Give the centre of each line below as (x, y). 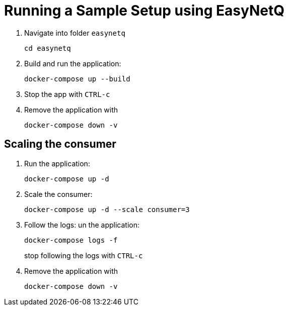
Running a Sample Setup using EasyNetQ (144, 11)
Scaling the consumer (60, 144)
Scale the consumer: (58, 194)
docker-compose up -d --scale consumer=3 (107, 209)
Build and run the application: (73, 63)
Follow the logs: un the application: (82, 225)
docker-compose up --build (77, 79)
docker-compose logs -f (71, 240)
